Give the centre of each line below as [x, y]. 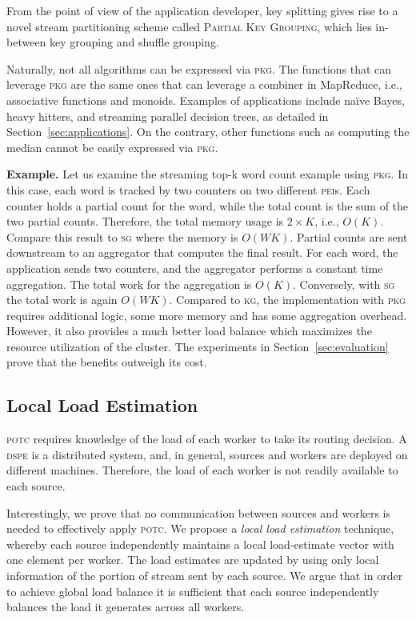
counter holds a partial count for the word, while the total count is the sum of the [208, 205]
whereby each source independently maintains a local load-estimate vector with [200, 544]
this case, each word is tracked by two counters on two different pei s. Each [188, 189]
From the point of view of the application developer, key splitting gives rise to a [202, 10]
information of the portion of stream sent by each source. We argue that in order [205, 576]
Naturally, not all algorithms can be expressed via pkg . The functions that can [199, 68]
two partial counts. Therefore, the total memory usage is [145, 221]
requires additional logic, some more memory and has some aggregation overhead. [207, 315]
